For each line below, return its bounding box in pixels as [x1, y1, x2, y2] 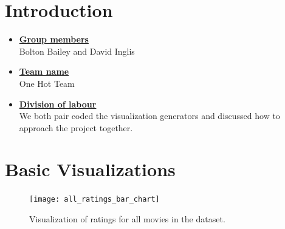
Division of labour [19, 97, 97, 110]
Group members [19, 33, 89, 46]
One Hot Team [19, 77, 75, 89]
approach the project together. [19, 121, 133, 134]
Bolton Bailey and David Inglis [19, 44, 135, 57]
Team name [19, 65, 69, 78]
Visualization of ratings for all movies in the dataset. [29, 213, 225, 225]
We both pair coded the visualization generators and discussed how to [19, 109, 280, 122]
